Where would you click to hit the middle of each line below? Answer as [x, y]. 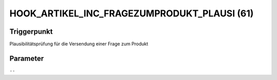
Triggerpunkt [31, 32]
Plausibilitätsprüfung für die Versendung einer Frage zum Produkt [79, 44]
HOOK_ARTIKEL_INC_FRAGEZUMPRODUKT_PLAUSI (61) [132, 13]
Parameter [27, 58]
